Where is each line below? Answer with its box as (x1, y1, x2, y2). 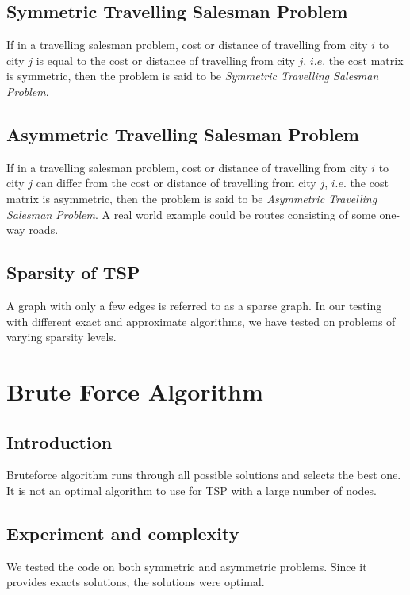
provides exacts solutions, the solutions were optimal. (6, 574, 265, 590)
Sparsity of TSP (6, 260, 140, 285)
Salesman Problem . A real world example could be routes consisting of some (6, 205, 376, 222)
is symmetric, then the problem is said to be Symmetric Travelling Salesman (6, 67, 379, 84)
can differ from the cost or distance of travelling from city (36, 175, 316, 191)
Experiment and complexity (6, 520, 239, 545)
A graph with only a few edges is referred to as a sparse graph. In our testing (6, 297, 382, 313)
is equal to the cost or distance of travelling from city (36, 52, 295, 68)
